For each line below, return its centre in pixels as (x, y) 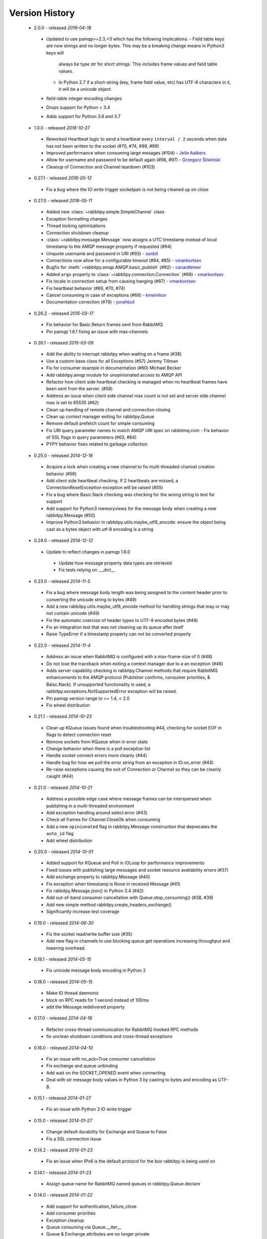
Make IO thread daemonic (72, 993)
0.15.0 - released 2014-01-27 (63, 1121)
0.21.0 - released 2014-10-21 (63, 788)
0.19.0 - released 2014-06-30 (64, 923)
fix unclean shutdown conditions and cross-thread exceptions (109, 1036)
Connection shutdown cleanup (77, 232)
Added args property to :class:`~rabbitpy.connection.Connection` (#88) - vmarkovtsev (135, 274)
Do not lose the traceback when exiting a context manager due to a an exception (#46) (135, 664)
